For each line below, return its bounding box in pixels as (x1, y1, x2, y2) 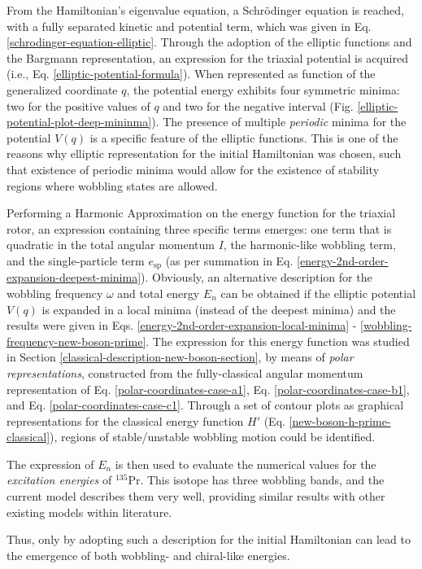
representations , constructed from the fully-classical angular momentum (7, 364, 363, 381)
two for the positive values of (7, 97, 150, 114)
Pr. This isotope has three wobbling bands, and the (128, 471, 385, 488)
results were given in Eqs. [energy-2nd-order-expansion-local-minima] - (7, 317, 357, 334)
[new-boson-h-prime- (289, 412, 391, 429)
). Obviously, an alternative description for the (141, 269, 372, 286)
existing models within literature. (7, 503, 172, 520)
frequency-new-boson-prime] (7, 332, 146, 349)
